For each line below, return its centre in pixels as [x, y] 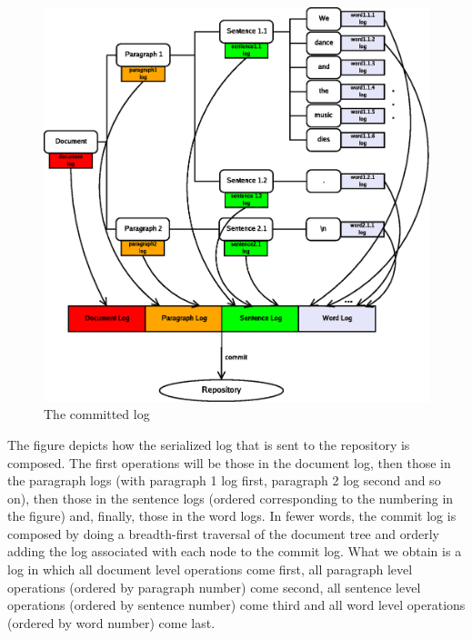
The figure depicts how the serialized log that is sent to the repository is [209, 444]
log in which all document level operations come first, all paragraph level [210, 569]
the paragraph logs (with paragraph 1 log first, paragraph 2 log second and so [224, 480]
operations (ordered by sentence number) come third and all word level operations [236, 605]
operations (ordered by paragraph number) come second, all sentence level [214, 587]
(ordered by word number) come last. [111, 622]
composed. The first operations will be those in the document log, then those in [229, 462]
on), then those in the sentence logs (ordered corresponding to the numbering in [231, 498]
